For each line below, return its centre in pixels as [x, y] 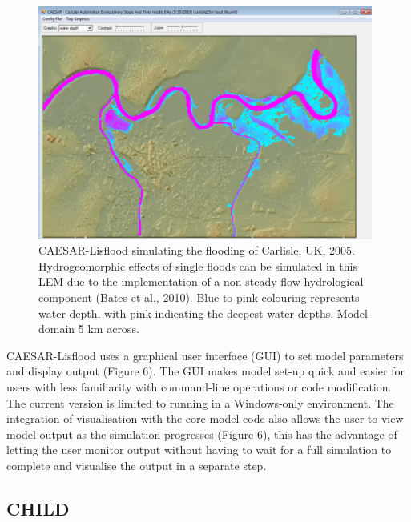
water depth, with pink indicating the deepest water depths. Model [203, 313]
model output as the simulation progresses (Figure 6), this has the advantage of [202, 434]
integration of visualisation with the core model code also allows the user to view [205, 418]
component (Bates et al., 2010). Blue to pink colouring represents [199, 297]
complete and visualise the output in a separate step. [137, 465]
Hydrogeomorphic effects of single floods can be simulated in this [198, 265]
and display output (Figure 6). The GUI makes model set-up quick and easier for [205, 371]
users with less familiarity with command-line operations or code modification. [199, 387]
